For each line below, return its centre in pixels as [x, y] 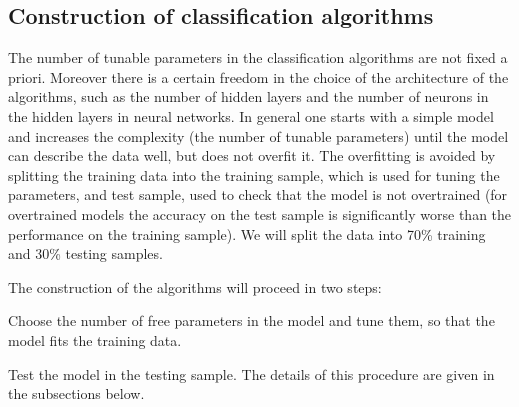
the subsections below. [76, 393]
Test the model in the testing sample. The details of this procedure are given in [251, 373]
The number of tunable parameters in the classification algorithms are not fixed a [258, 57]
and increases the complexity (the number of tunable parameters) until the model [258, 135]
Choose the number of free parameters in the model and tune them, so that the [251, 320]
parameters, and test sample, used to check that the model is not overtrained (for [258, 194]
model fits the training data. [95, 339]
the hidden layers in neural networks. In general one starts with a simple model [251, 115]
